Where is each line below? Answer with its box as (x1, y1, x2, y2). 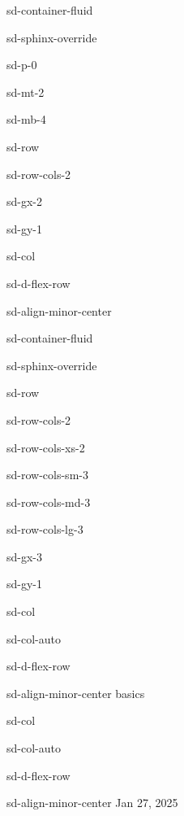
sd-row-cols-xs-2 (6, 439, 85, 456)
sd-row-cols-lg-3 (6, 521, 83, 538)
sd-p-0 (6, 56, 37, 73)
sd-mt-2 (6, 83, 45, 100)
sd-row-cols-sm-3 (6, 466, 88, 483)
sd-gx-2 (6, 193, 43, 210)
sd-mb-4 (6, 111, 46, 128)
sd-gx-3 (6, 548, 43, 565)
